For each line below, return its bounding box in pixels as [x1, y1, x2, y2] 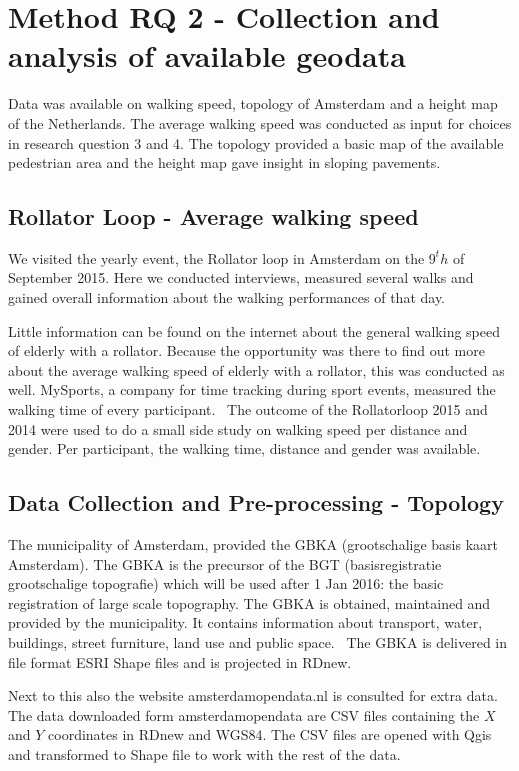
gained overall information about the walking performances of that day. [8, 287, 446, 308]
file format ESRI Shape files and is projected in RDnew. [8, 651, 352, 672]
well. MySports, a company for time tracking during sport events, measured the [8, 379, 496, 400]
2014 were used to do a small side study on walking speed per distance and [8, 418, 468, 439]
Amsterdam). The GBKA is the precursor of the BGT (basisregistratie [8, 553, 442, 574]
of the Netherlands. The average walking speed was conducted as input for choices [8, 112, 512, 133]
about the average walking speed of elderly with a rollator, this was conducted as [8, 359, 505, 380]
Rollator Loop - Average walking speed [8, 201, 419, 232]
